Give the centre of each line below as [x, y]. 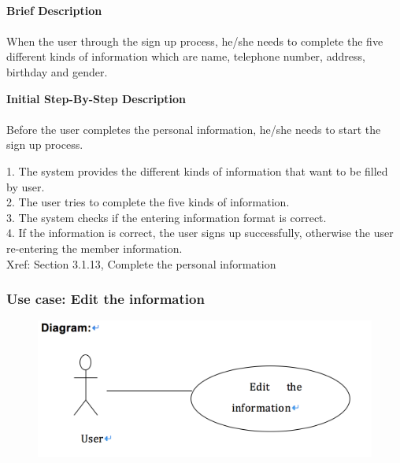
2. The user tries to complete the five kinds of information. [148, 202]
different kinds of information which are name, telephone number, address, [186, 56]
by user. [26, 186]
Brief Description [54, 10]
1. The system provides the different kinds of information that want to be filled [197, 170]
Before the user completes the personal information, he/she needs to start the [194, 129]
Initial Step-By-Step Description [96, 98]
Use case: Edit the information [106, 299]
